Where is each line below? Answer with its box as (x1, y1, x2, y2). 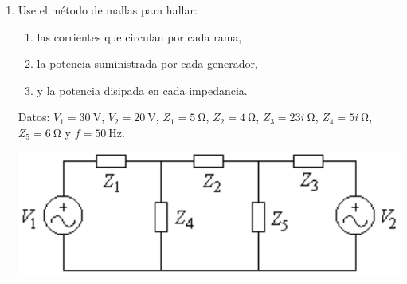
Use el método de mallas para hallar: (18, 2, 198, 18)
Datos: (18, 108, 50, 125)
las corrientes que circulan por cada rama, (37, 28, 242, 45)
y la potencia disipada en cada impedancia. (37, 81, 248, 98)
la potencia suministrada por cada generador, (37, 55, 258, 72)
